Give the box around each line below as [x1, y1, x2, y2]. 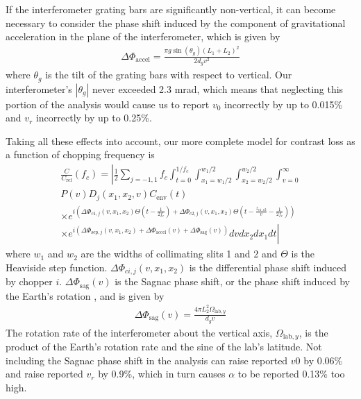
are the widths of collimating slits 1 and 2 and [81, 246, 278, 261]
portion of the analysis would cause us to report [6, 96, 210, 111]
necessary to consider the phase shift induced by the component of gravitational [6, 15, 346, 30]
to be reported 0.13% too [237, 366, 345, 381]
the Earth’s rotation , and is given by [6, 288, 165, 303]
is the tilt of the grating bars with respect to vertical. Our [45, 67, 292, 82]
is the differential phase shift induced [189, 260, 346, 274]
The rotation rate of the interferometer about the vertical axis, [6, 325, 273, 339]
